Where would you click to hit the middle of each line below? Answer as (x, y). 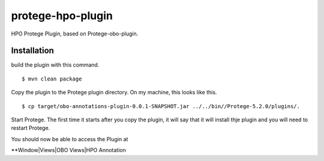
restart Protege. (31, 128)
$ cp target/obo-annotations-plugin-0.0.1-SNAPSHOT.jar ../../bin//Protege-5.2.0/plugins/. (161, 106)
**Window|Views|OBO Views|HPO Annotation (68, 150)
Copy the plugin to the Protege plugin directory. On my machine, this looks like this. (114, 93)
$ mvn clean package (52, 79)
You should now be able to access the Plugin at (70, 139)
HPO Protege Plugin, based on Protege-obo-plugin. (75, 34)
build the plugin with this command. (55, 65)
